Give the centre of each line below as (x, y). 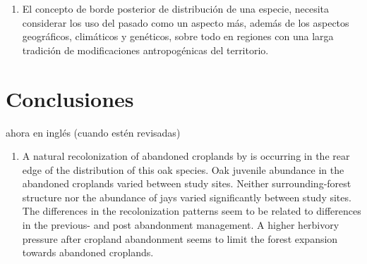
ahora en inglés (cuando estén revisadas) (93, 132)
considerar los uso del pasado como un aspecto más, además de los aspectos (186, 22)
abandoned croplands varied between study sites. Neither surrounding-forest (187, 183)
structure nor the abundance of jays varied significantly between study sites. (187, 197)
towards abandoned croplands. (88, 252)
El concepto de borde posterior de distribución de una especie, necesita (176, 8)
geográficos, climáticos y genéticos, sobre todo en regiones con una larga (178, 36)
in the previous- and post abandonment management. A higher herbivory (181, 225)
